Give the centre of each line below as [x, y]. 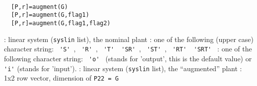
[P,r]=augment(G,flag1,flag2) [61, 23]
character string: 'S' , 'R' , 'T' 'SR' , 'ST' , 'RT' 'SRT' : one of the [128, 49]
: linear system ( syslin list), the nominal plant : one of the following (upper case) [129, 39]
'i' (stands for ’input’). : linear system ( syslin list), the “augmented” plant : [123, 68]
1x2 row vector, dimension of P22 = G [62, 78]
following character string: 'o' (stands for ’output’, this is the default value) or [128, 58]
